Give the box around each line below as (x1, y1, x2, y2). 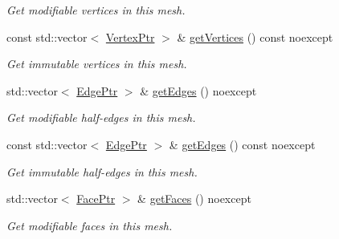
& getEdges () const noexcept (169, 136, 316, 152)
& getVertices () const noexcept (177, 28, 333, 45)
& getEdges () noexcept (140, 82, 257, 99)
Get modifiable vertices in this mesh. (6, 2, 186, 18)
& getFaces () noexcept (137, 190, 251, 207)
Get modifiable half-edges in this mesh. (6, 109, 196, 126)
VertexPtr (105, 28, 155, 45)
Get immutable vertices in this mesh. (6, 55, 187, 72)
